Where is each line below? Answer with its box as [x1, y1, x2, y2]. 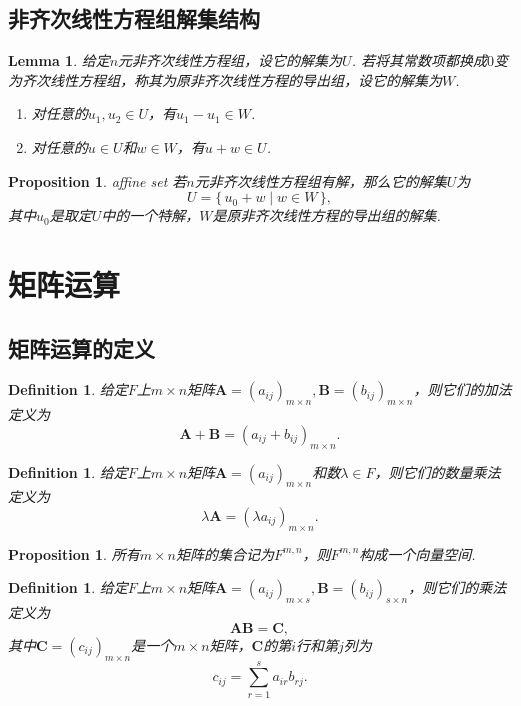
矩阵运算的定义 [8, 332, 155, 363]
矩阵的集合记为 [175, 543, 274, 564]
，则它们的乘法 [408, 577, 507, 598]
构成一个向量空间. [359, 543, 476, 564]
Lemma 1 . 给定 [8, 50, 110, 71]
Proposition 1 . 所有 [8, 543, 140, 564]
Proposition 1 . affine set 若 [8, 170, 187, 191]
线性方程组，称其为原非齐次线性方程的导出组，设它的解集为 [49, 69, 442, 90]
